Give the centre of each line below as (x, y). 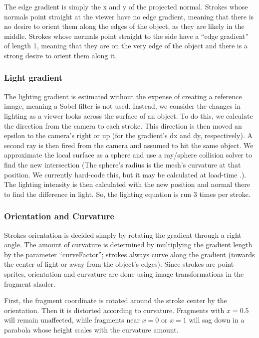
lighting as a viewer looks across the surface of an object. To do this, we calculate (129, 115)
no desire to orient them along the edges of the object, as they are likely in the (124, 26)
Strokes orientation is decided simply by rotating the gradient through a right (123, 235)
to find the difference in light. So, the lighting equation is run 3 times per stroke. (127, 194)
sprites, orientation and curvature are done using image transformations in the (124, 273)
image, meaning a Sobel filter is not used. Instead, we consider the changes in (123, 106)
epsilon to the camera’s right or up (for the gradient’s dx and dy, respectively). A (128, 135)
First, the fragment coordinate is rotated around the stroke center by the (116, 300)
